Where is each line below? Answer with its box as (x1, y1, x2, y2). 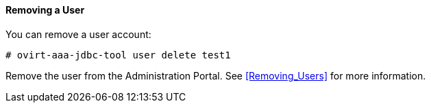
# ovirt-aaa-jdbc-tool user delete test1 (5, 49, 231, 60)
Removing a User (5, 4, 85, 16)
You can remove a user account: (5, 28, 151, 40)
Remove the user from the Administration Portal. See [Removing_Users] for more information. (5, 69, 426, 82)
